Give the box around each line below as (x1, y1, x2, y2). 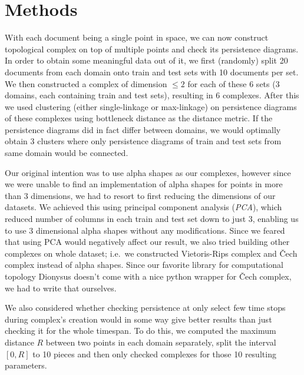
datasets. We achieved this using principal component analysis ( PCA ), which (5, 201, 282, 213)
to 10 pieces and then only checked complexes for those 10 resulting (32, 347, 276, 360)
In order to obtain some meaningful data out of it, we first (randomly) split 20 (5, 54, 288, 67)
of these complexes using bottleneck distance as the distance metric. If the (5, 112, 273, 124)
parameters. (5, 359, 47, 371)
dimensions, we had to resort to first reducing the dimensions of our (31, 189, 276, 201)
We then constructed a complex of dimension (5, 77, 167, 89)
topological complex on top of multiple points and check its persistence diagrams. (5, 42, 299, 55)
